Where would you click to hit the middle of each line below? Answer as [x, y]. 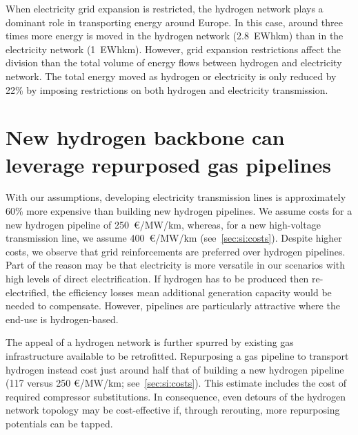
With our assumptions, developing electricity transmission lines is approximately [176, 197]
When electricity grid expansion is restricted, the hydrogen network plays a [165, 8]
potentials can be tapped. [59, 423]
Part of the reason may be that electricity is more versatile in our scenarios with [175, 265]
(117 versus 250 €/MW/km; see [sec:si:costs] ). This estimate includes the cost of [176, 383]
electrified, [28, 292]
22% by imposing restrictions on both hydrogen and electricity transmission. [167, 89]
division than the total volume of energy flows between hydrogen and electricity [174, 62]
